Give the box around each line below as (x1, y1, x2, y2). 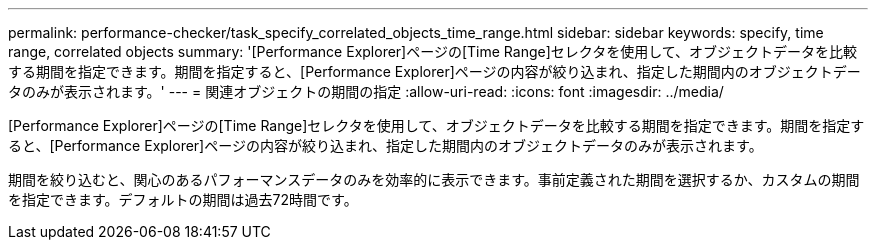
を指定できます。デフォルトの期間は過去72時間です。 (8, 191, 358, 208)
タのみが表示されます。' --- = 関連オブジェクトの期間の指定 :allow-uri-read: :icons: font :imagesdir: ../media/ (8, 83, 724, 100)
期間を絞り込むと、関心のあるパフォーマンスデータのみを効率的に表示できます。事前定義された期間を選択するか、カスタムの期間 (8, 171, 860, 188)
